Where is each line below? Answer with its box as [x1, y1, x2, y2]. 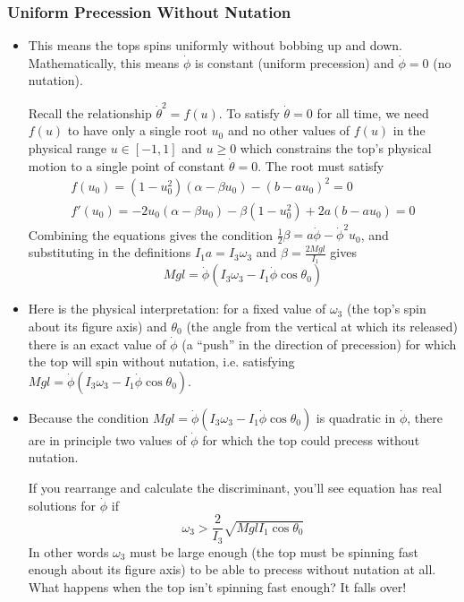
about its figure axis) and [28, 317, 167, 336]
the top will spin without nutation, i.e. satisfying [28, 352, 295, 371]
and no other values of [227, 121, 350, 140]
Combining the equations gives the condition [28, 225, 273, 244]
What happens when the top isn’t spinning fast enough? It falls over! [28, 577, 407, 596]
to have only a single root [67, 121, 207, 140]
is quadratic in [316, 408, 396, 426]
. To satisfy [218, 103, 280, 122]
